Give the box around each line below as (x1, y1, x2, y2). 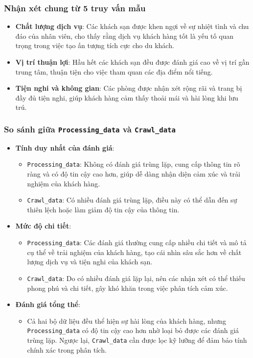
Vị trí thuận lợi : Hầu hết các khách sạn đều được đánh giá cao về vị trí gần (15, 57, 250, 67)
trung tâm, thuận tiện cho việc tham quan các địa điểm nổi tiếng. (15, 66, 213, 77)
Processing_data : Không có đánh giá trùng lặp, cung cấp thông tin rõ (27, 159, 240, 169)
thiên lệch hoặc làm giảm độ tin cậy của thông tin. (27, 204, 180, 214)
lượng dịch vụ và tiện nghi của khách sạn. (27, 256, 153, 267)
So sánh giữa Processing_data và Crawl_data (4, 123, 176, 135)
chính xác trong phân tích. (27, 344, 107, 355)
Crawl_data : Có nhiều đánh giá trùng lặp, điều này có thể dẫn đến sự (27, 195, 237, 205)
